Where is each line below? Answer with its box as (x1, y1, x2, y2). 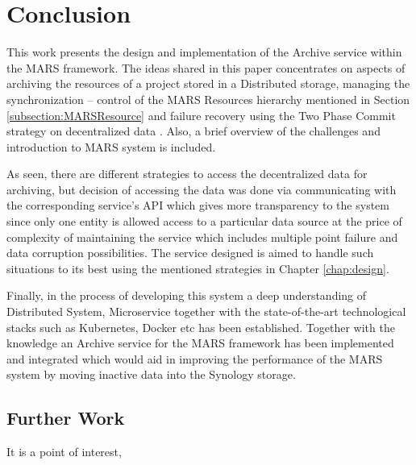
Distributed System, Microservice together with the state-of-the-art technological (6, 303, 406, 320)
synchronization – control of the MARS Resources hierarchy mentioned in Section (6, 90, 410, 107)
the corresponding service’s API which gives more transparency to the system (6, 197, 389, 214)
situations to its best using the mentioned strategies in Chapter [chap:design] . (6, 259, 389, 276)
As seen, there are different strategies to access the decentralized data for (6, 165, 368, 182)
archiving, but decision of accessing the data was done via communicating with (6, 181, 397, 197)
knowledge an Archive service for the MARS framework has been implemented (6, 334, 394, 351)
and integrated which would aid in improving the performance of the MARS (6, 350, 383, 367)
